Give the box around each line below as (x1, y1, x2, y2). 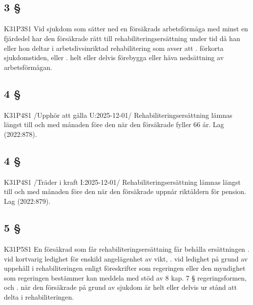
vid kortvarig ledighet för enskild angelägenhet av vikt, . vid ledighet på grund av (4, 253, 248, 263)
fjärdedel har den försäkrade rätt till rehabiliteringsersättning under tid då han (4, 33, 240, 43)
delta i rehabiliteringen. (4, 292, 74, 302)
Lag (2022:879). (4, 196, 51, 206)
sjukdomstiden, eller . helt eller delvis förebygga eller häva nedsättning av (4, 52, 224, 63)
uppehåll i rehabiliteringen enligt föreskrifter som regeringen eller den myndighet (4, 263, 246, 273)
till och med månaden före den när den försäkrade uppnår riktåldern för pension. (4, 186, 246, 196)
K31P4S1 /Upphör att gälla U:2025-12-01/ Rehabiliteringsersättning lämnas (4, 109, 232, 120)
